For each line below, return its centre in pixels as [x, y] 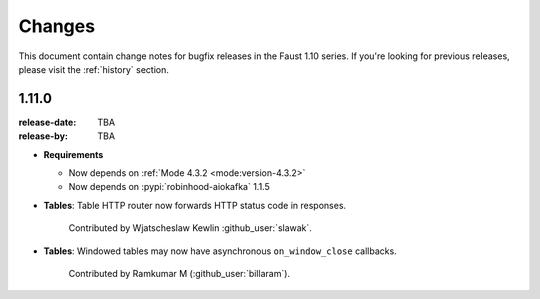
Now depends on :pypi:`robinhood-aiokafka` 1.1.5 [169, 187]
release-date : [47, 122]
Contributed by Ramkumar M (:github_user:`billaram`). [179, 273]
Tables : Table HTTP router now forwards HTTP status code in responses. [195, 205]
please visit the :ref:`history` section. [94, 69]
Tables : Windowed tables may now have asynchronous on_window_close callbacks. [220, 251]
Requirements [73, 154]
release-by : [43, 136]
